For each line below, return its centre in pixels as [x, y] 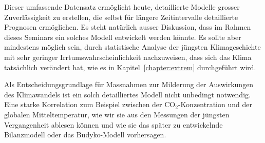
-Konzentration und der [215, 104]
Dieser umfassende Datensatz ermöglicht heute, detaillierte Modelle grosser [122, 7]
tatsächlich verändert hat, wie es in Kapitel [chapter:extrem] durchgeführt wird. [130, 67]
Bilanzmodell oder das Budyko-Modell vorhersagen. [85, 135]
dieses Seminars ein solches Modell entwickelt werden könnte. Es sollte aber [123, 37]
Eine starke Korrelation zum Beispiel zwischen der [83, 104]
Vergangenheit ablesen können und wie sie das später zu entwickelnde [113, 124]
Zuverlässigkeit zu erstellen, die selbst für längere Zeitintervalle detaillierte [121, 17]
